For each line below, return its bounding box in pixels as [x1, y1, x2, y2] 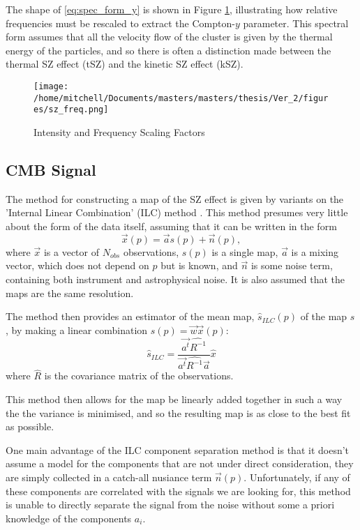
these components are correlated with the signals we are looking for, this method [6, 483, 351, 498]
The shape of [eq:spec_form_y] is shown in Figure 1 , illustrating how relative [6, 2, 338, 16]
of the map [300, 309, 347, 324]
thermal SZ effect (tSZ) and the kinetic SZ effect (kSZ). [6, 56, 243, 71]
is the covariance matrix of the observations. [44, 368, 234, 383]
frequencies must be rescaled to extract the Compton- [6, 15, 235, 30]
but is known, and [160, 258, 238, 273]
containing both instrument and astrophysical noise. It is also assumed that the [6, 271, 345, 286]
